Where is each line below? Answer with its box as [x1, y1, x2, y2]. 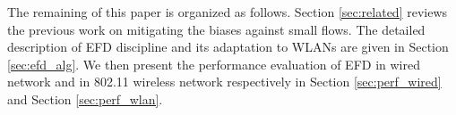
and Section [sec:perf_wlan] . [7, 89, 163, 108]
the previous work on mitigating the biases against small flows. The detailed [7, 20, 426, 38]
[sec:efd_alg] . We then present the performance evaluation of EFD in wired [7, 54, 420, 73]
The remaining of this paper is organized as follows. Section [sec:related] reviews [7, 3, 448, 21]
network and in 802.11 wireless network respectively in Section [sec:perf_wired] [7, 72, 442, 91]
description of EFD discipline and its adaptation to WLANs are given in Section [7, 37, 449, 56]
